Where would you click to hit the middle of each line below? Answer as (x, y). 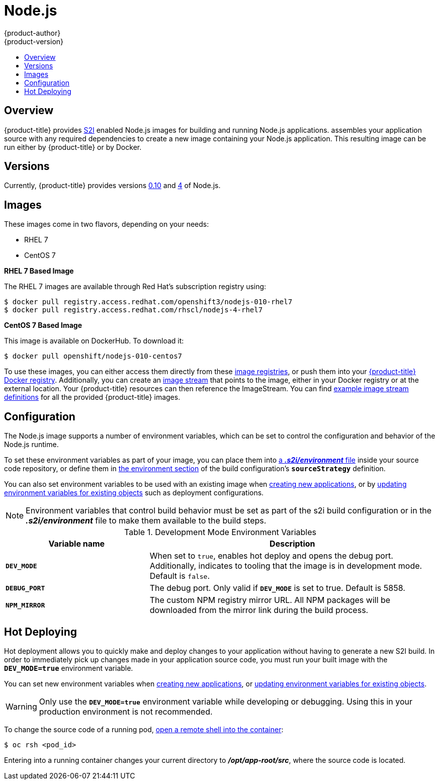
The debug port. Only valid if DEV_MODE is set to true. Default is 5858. (277, 588)
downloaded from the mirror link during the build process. (259, 610)
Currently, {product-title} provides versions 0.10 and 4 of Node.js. (112, 186)
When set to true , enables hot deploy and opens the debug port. (271, 556)
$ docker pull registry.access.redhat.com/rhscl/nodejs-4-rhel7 (134, 310)
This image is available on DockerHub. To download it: (94, 341)
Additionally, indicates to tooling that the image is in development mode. (286, 566)
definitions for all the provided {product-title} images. (92, 397)
